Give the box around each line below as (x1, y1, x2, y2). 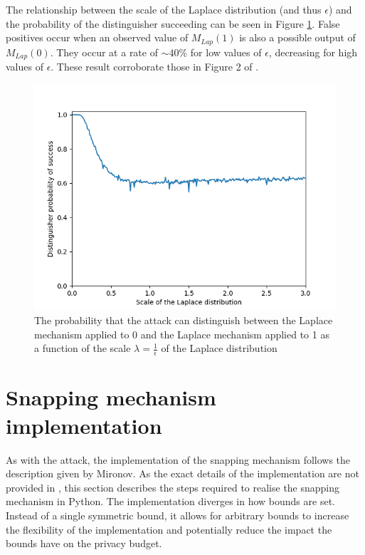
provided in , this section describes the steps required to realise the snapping (6, 479, 340, 494)
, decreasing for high (268, 44, 358, 59)
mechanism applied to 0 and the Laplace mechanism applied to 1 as (34, 326, 329, 341)
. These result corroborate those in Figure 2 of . (51, 59, 259, 74)
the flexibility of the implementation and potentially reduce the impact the (6, 522, 332, 536)
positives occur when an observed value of (6, 30, 189, 45)
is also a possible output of (239, 30, 356, 45)
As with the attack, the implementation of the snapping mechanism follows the (6, 452, 351, 467)
